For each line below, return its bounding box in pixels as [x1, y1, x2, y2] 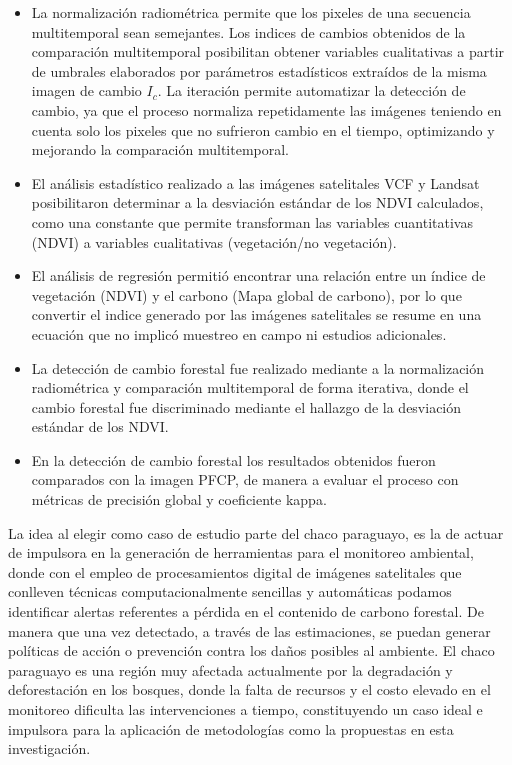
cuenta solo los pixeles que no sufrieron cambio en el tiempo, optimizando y [31, 119, 495, 140]
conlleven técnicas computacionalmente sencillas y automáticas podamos [8, 581, 452, 602]
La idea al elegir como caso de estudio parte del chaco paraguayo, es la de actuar [8, 522, 504, 543]
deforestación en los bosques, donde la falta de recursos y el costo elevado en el [8, 679, 491, 700]
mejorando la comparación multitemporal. [31, 139, 289, 160]
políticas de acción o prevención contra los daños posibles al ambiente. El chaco [8, 640, 495, 661]
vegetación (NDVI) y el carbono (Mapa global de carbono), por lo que [31, 284, 462, 305]
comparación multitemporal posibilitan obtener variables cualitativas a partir [31, 41, 505, 62]
